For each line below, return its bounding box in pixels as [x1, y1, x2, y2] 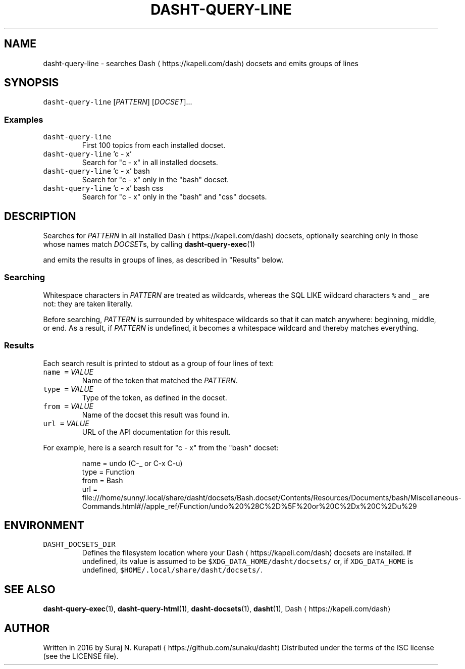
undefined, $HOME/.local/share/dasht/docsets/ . [82, 565, 263, 575]
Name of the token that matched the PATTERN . [82, 376, 238, 385]
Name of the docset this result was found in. [82, 410, 230, 419]
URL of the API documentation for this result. [82, 427, 231, 436]
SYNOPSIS [4, 76, 59, 89]
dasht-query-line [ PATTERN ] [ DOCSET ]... [43, 97, 192, 107]
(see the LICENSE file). [43, 652, 119, 661]
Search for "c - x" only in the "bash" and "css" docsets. [82, 192, 267, 201]
